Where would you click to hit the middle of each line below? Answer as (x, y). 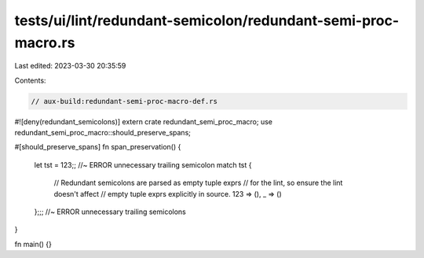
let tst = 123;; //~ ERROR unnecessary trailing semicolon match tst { (143, 164)
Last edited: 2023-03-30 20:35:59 (70, 66)
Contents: (30, 80)
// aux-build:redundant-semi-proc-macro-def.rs (124, 101)
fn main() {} (33, 244)
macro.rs (45, 42)
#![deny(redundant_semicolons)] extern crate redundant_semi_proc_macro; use (144, 121)
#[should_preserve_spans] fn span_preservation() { (98, 147)
